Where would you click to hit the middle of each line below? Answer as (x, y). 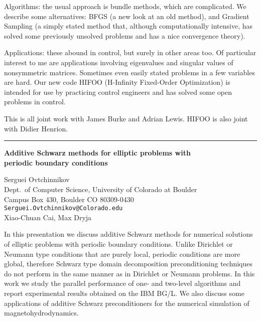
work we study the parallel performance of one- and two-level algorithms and (122, 283)
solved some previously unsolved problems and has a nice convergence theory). (125, 35)
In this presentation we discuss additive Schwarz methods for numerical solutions (128, 234)
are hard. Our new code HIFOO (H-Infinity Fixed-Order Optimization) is (117, 82)
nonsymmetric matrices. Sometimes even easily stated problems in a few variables (129, 72)
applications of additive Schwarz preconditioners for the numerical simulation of (127, 303)
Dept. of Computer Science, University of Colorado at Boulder (101, 189)
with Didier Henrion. (36, 128)
